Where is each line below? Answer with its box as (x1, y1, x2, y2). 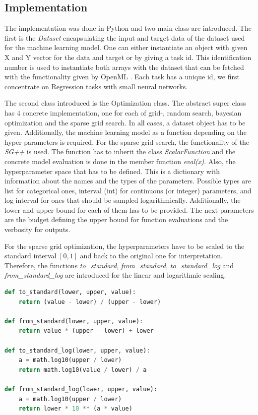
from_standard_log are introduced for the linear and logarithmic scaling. (4, 270, 226, 280)
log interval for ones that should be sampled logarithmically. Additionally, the (4, 195, 241, 205)
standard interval (4, 250, 57, 261)
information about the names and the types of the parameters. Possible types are (4, 176, 252, 186)
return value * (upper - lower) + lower (18, 327, 154, 335)
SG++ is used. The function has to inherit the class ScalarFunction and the (4, 146, 236, 157)
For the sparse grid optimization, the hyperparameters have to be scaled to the (4, 240, 245, 251)
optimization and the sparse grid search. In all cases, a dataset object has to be (4, 117, 246, 127)
